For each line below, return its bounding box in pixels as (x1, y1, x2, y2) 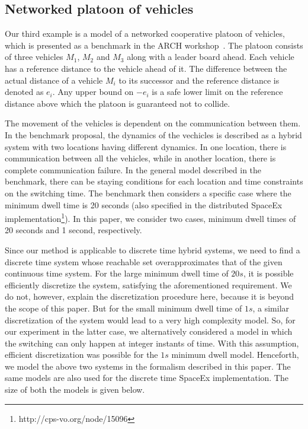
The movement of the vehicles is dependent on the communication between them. (5, 117, 301, 129)
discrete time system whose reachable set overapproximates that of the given (5, 255, 283, 268)
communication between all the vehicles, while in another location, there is (5, 152, 276, 164)
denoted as (5, 85, 44, 98)
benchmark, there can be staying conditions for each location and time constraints (5, 175, 303, 188)
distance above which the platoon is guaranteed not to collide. (5, 97, 230, 109)
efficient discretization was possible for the (5, 348, 158, 361)
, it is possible (243, 267, 294, 279)
